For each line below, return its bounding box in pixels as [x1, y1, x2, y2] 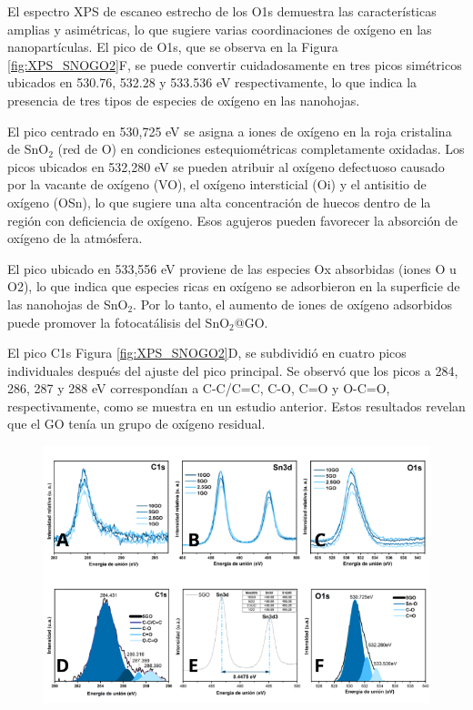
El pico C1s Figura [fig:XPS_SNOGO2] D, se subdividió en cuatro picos [7, 343, 407, 362]
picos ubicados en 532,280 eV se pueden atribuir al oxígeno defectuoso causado [7, 157, 445, 176]
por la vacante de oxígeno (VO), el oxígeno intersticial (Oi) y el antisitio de [7, 175, 427, 194]
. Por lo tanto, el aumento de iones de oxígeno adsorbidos [133, 294, 452, 313]
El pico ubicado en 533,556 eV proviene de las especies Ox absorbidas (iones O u [7, 259, 457, 278]
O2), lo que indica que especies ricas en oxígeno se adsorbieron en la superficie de [7, 277, 460, 296]
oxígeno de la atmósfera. [7, 228, 143, 248]
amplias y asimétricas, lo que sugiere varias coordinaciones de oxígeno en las [7, 19, 432, 38]
